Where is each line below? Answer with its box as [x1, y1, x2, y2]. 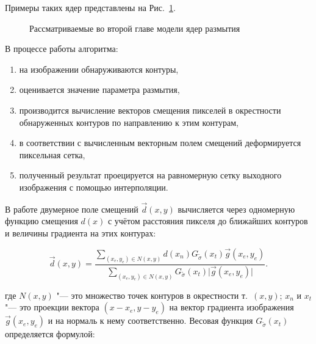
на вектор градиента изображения [169, 301, 294, 313]
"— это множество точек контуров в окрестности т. [56, 288, 248, 301]
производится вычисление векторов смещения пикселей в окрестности [19, 103, 281, 116]
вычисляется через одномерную [178, 202, 295, 215]
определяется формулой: [5, 328, 95, 340]
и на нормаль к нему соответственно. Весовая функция [48, 314, 253, 327]
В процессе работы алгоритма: [5, 42, 118, 55]
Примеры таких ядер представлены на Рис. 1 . [5, 1, 176, 13]
